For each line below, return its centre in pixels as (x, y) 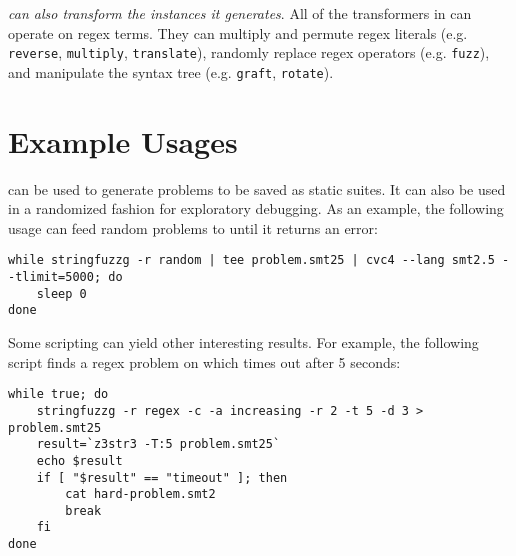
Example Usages (123, 140)
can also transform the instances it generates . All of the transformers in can (240, 13)
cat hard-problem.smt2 (140, 494)
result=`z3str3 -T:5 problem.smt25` (158, 444)
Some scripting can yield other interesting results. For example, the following (243, 342)
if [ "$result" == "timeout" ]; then (162, 477)
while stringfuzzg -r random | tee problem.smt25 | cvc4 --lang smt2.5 (251, 260)
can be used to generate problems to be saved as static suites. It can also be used (257, 188)
